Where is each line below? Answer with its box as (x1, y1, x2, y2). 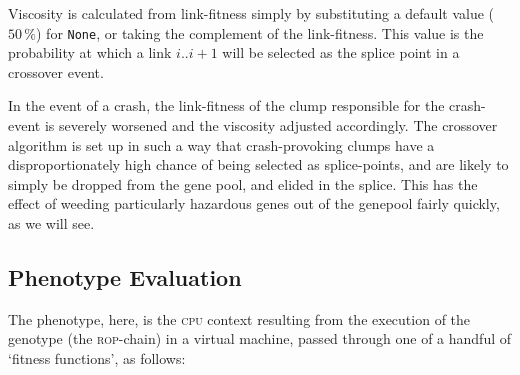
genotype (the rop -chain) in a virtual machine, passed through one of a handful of (8, 328, 512, 349)
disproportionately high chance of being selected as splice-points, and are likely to (8, 154, 509, 175)
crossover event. (8, 61, 104, 82)
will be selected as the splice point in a (222, 42, 460, 63)
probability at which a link (8, 42, 172, 63)
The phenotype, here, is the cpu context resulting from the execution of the (8, 308, 471, 329)
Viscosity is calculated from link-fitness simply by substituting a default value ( (8, 3, 494, 23)
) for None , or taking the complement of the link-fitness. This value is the (36, 22, 484, 43)
